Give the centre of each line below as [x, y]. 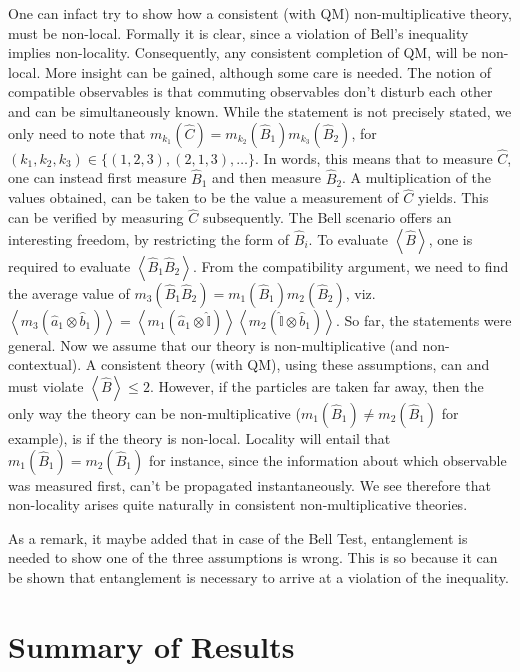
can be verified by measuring [96, 217]
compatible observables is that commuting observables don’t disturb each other [250, 91]
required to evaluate [69, 265]
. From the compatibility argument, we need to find [350, 265]
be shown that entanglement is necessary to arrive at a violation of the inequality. [258, 576]
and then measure [267, 177]
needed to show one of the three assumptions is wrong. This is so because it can [253, 557]
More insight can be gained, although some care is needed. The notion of [267, 71]
